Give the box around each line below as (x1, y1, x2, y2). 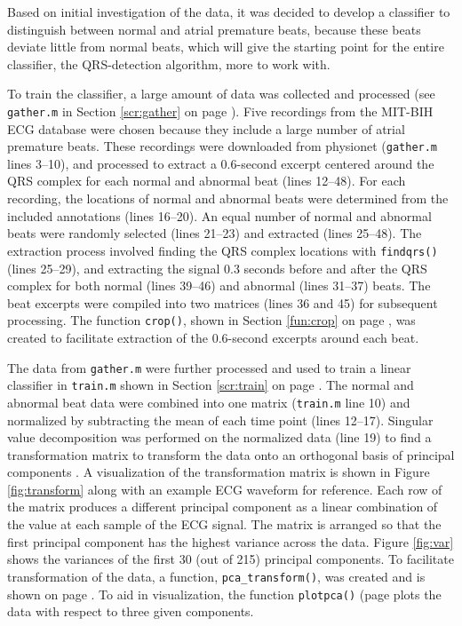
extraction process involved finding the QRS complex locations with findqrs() (7, 241, 438, 259)
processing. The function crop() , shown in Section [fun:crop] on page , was (7, 311, 416, 329)
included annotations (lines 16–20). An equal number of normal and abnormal (7, 206, 432, 225)
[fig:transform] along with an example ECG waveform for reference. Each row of (7, 479, 442, 498)
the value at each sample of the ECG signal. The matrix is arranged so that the (7, 515, 442, 534)
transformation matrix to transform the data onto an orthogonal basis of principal (7, 445, 455, 464)
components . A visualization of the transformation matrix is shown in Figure (7, 463, 430, 481)
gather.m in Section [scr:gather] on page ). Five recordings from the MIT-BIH (7, 101, 434, 120)
